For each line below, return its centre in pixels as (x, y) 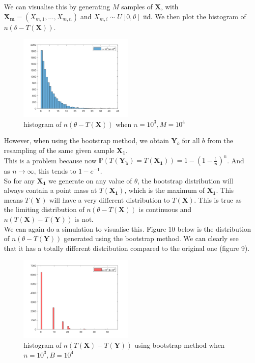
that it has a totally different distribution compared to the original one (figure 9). (127, 248)
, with (170, 6)
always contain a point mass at (51, 190)
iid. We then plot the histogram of (195, 16)
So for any (19, 180)
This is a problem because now (50, 160)
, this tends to (55, 171)
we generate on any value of (90, 180)
